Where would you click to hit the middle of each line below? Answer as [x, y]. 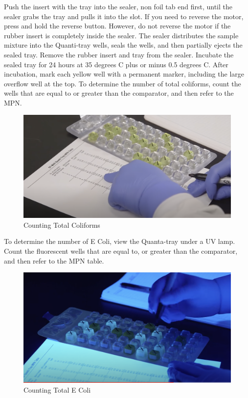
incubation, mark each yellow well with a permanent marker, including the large [124, 74]
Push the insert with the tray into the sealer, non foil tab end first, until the [118, 6]
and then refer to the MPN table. [54, 260]
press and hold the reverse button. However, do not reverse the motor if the [117, 26]
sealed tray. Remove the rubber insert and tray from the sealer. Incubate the [119, 54]
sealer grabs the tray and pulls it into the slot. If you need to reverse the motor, [124, 16]
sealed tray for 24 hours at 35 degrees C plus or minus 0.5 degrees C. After [116, 64]
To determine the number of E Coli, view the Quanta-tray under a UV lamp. [120, 241]
